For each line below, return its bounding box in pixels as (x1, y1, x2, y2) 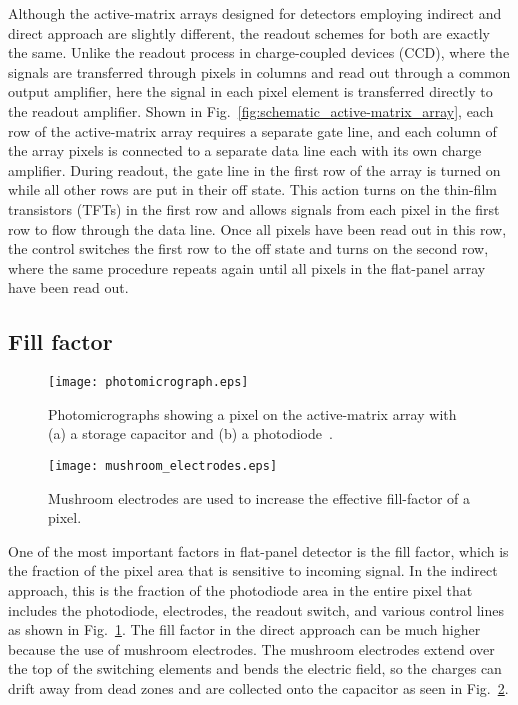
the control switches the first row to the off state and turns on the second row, (8, 238, 489, 259)
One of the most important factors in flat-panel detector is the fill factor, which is (8, 540, 509, 561)
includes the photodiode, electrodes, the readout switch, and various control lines (8, 599, 505, 620)
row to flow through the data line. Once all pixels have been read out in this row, (8, 218, 507, 239)
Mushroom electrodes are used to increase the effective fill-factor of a (48, 487, 471, 508)
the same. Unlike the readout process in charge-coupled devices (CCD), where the (8, 42, 510, 63)
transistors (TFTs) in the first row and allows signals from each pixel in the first (8, 198, 500, 219)
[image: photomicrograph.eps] (48, 375, 249, 390)
